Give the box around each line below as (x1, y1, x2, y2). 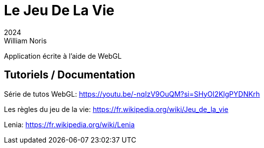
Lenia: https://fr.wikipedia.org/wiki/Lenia (4, 120, 135, 129)
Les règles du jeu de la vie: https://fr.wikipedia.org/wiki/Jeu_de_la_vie (4, 105, 228, 113)
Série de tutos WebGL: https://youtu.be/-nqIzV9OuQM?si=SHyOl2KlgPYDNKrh (4, 89, 260, 98)
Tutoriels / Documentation (4, 69, 135, 81)
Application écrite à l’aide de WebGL (4, 51, 122, 60)
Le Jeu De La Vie (4, 2, 114, 19)
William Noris (4, 36, 47, 45)
